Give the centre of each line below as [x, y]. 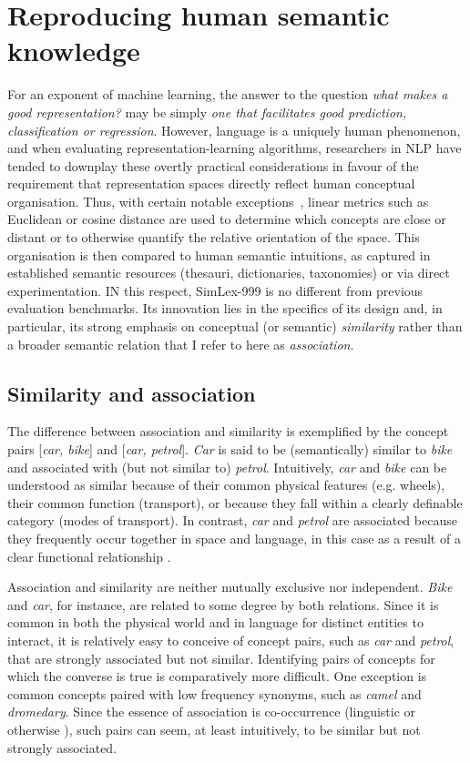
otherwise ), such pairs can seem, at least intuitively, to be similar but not [214, 729]
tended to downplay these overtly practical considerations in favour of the [213, 165]
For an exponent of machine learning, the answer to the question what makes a [228, 94]
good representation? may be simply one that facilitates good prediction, [207, 112]
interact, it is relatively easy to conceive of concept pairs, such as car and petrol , [231, 640]
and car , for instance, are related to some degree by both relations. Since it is [223, 604]
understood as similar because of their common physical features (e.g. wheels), [226, 485]
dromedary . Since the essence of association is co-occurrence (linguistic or [212, 712]
